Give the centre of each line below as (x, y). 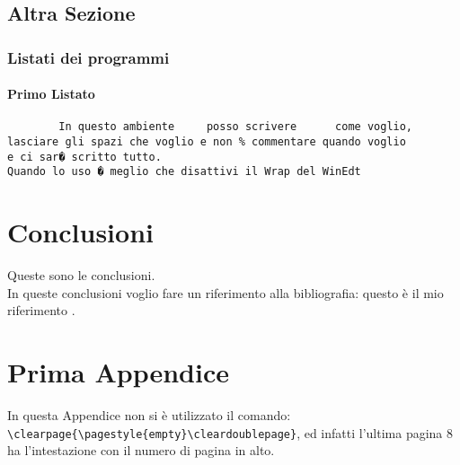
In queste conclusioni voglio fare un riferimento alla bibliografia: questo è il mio (226, 292)
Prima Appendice (118, 372)
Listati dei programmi (88, 57)
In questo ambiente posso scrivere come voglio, (236, 127)
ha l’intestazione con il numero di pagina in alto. (141, 450)
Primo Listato (51, 94)
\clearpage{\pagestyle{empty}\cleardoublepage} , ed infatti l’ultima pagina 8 (230, 432)
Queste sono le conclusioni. (81, 275)
